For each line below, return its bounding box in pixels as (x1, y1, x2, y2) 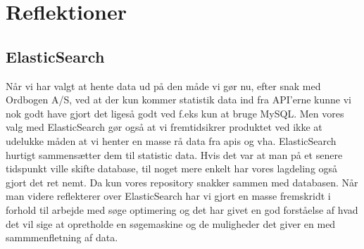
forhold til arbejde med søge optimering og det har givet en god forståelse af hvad (6, 202, 358, 217)
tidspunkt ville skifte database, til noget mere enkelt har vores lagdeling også (6, 161, 338, 176)
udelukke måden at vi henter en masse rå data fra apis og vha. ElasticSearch (6, 133, 337, 148)
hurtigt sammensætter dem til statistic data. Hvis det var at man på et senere (6, 147, 343, 162)
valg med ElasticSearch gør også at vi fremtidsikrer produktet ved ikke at (6, 120, 322, 134)
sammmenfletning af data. (6, 230, 118, 245)
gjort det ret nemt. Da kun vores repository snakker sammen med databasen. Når (6, 174, 358, 189)
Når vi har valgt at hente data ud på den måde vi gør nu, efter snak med (6, 78, 321, 93)
